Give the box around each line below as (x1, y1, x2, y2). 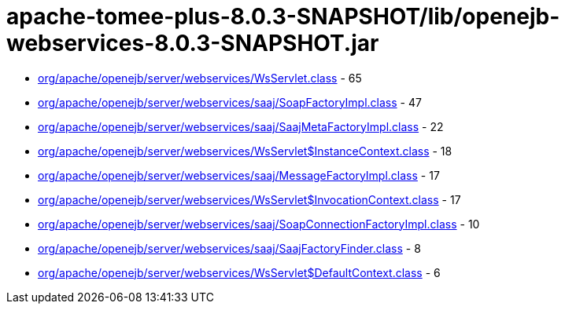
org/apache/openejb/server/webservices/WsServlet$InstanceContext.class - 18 (38, 144, 452, 158)
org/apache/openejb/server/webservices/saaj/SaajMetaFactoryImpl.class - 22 (38, 119, 444, 133)
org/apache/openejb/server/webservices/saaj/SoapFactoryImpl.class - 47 (38, 95, 422, 109)
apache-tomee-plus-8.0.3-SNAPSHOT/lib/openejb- (6, 3, 560, 30)
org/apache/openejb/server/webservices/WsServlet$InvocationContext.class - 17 (38, 192, 461, 206)
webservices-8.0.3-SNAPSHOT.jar (6, 30, 379, 57)
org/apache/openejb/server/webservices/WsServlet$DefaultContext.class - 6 (38, 265, 441, 279)
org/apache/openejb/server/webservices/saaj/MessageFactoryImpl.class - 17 (38, 168, 440, 182)
